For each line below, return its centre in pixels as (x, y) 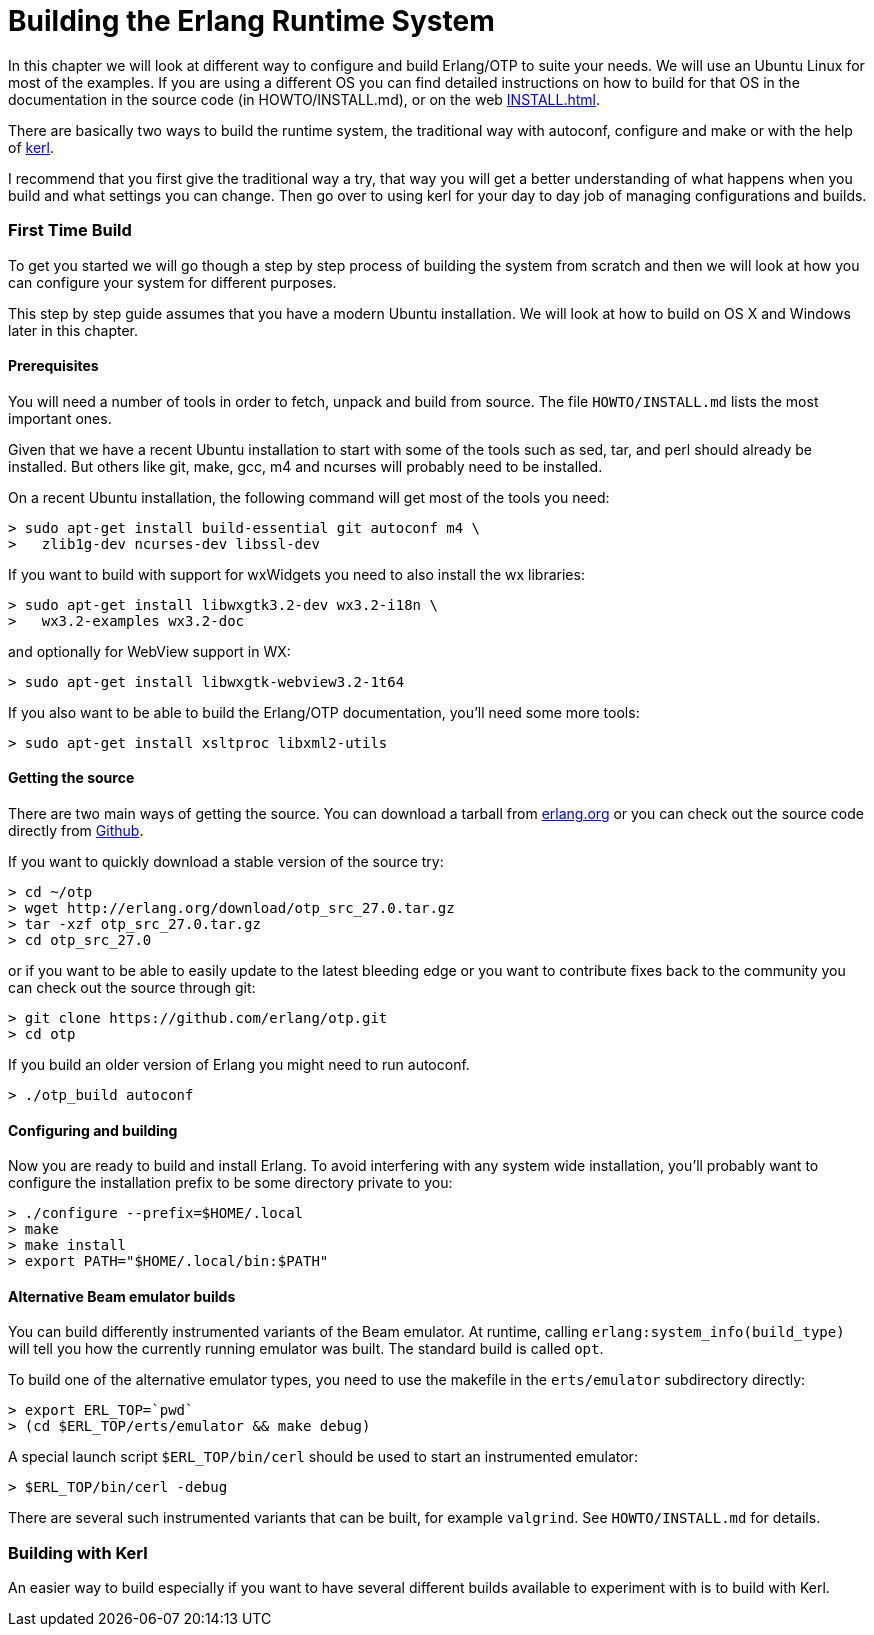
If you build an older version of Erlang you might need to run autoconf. (239, 1064)
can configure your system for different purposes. (172, 282)
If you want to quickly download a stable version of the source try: (226, 861)
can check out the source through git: (132, 987)
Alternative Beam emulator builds (122, 1296)
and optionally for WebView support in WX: (149, 651)
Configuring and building (93, 1130)
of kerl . (31, 147)
